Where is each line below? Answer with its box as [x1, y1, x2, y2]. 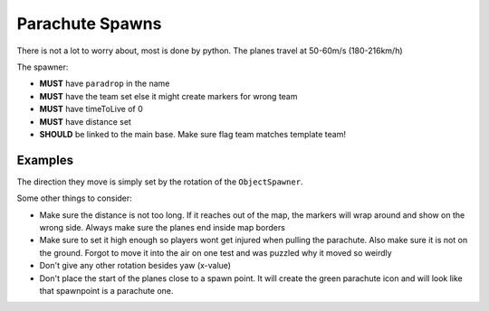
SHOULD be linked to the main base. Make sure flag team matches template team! [39, 128, 346, 139]
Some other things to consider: [16, 193, 133, 203]
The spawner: [16, 61, 69, 72]
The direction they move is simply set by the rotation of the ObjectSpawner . [16, 176, 303, 187]
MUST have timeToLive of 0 [39, 104, 144, 115]
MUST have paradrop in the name [39, 78, 170, 90]
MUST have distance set [39, 116, 131, 127]
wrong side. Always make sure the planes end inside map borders [39, 221, 285, 232]
